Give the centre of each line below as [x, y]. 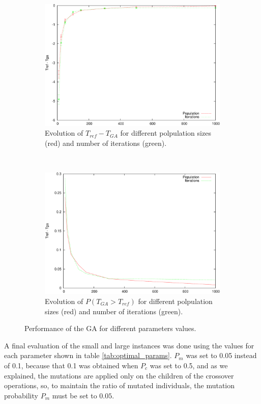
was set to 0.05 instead [221, 355]
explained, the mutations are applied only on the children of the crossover [119, 375]
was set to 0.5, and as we [189, 365]
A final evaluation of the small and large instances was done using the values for [129, 345]
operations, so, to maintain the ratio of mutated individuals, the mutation [120, 385]
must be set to [75, 395]
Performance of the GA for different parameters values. [110, 328]
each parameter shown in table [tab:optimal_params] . [88, 355]
